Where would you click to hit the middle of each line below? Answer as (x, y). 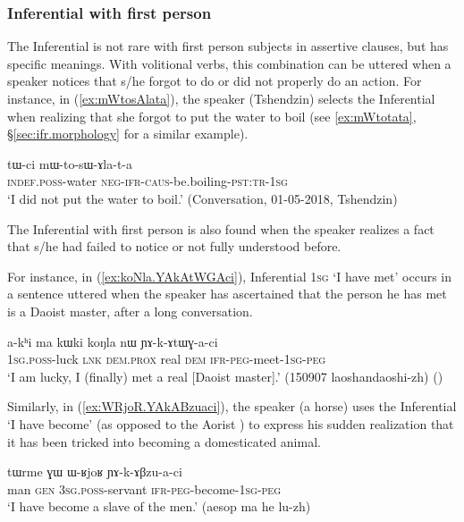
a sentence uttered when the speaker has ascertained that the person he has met (227, 294)
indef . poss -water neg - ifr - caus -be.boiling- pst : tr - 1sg (148, 181)
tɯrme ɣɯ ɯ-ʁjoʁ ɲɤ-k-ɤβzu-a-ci (95, 471)
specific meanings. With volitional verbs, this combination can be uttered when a (229, 63)
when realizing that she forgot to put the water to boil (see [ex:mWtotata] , (212, 116)
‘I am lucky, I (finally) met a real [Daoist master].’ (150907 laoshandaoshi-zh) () (225, 376)
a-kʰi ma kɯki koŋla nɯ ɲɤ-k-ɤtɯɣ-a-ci (113, 341)
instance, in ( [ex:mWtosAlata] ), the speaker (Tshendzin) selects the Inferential (221, 98)
